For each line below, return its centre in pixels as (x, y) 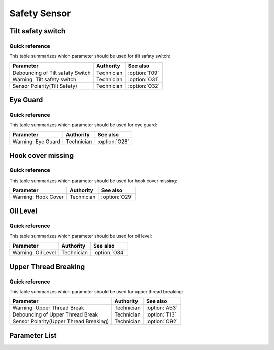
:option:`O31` (144, 79)
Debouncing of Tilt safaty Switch (52, 73)
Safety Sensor (40, 13)
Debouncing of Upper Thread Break (55, 314)
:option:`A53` (162, 308)
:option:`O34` (109, 253)
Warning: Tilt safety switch (44, 79)
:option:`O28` (113, 141)
